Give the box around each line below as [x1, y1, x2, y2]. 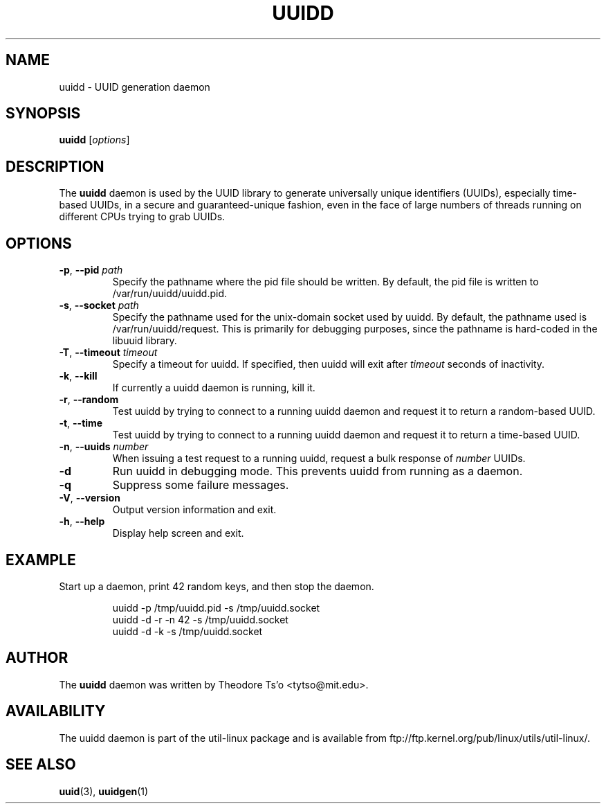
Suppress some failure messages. [112, 478, 289, 492]
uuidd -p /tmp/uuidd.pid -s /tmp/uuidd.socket [112, 601, 320, 614]
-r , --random [59, 393, 119, 406]
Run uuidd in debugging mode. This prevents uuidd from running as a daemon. [112, 464, 523, 479]
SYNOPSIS [6, 105, 81, 123]
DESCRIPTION [6, 157, 104, 175]
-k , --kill [59, 370, 98, 382]
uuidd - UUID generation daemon [59, 80, 210, 93]
